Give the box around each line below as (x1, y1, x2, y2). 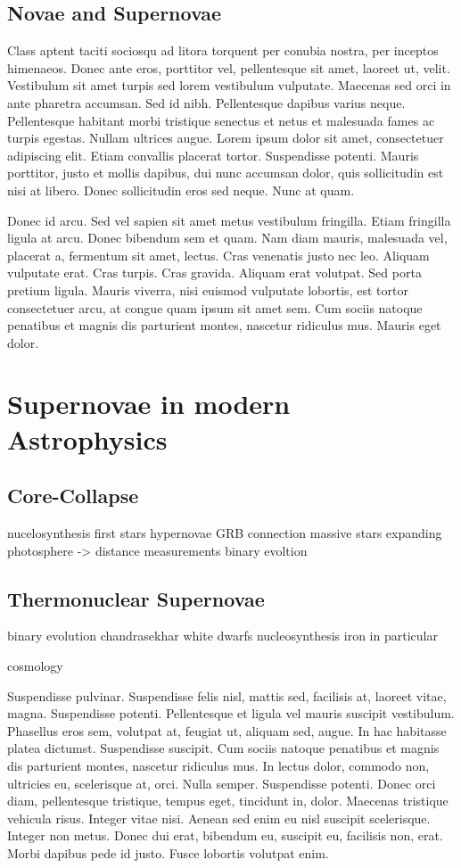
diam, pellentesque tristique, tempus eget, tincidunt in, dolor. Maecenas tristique (7, 791, 449, 810)
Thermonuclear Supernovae (7, 584, 265, 612)
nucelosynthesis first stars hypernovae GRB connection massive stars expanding (7, 524, 442, 542)
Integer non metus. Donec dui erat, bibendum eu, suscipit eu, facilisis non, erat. (7, 826, 443, 845)
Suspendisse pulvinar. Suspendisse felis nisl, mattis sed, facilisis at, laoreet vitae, (7, 686, 447, 705)
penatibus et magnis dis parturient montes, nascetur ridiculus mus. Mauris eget (7, 316, 441, 335)
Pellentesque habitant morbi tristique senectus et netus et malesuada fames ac (7, 111, 435, 129)
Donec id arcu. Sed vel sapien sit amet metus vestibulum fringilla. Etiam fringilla (7, 211, 451, 229)
